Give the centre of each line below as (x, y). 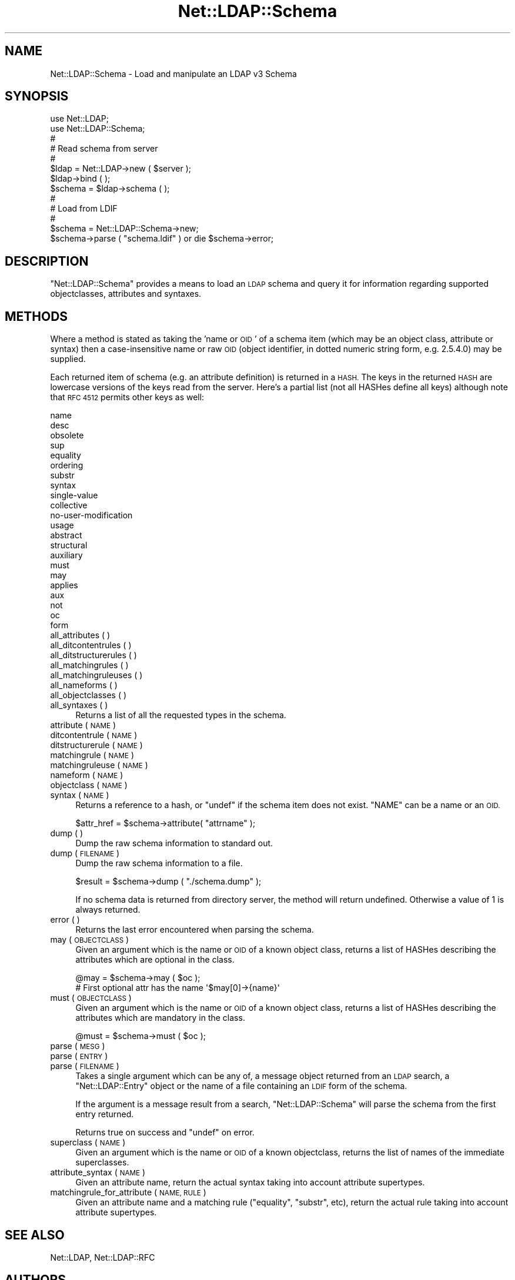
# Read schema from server (104, 149)
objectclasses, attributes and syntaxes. (126, 294)
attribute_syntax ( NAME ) (98, 1172)
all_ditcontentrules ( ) (91, 645)
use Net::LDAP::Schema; (98, 129)
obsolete (67, 435)
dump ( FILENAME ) (85, 853)
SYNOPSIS (37, 96)
